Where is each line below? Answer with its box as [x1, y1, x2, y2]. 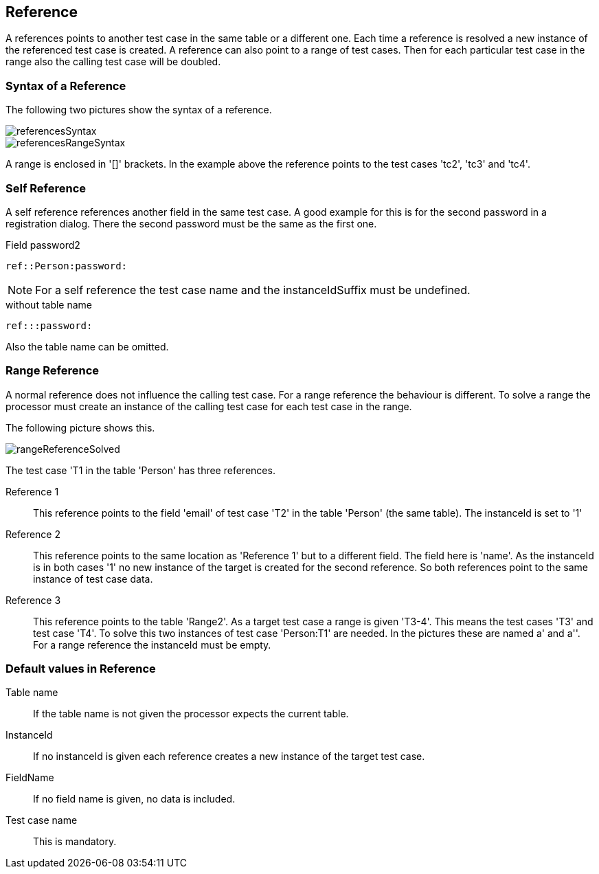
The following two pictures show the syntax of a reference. [5, 104, 272, 116]
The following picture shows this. [5, 421, 155, 434]
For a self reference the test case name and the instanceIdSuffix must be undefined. [35, 282, 471, 297]
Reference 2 [5, 528, 61, 540]
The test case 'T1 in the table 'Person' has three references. [5, 464, 275, 476]
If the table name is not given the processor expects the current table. [33, 708, 349, 720]
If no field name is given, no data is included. [33, 793, 236, 805]
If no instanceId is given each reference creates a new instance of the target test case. [33, 750, 425, 763]
